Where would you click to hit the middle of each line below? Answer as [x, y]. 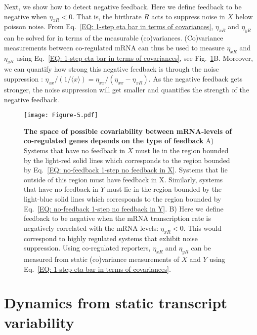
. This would [202, 228]
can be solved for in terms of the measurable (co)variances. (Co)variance [114, 38]
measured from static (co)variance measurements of [102, 259]
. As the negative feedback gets [195, 78]
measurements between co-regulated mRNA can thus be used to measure [114, 47]
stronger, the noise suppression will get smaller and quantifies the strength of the [127, 89]
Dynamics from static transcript [116, 303]
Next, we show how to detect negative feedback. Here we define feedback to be [123, 6]
